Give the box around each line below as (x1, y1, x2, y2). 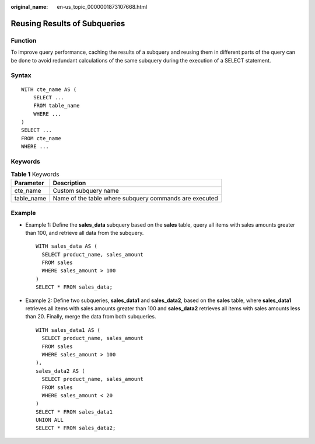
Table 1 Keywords (10, 170, 60, 178)
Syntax (10, 71, 32, 79)
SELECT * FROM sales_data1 (36, 408, 113, 415)
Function (10, 36, 37, 44)
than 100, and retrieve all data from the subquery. (25, 229, 144, 236)
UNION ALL (36, 417, 64, 424)
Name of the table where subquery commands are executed (52, 194, 218, 202)
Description (52, 179, 86, 187)
